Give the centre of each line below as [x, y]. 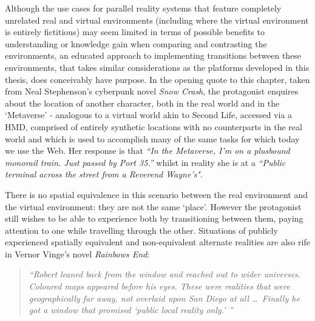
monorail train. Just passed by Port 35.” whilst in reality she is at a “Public [145, 162]
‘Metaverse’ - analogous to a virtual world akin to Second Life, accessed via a [149, 115]
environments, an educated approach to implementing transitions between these [153, 55]
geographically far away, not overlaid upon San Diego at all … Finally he [164, 298]
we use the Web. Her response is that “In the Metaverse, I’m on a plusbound [147, 151]
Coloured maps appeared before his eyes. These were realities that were [159, 286]
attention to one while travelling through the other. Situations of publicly [141, 230]
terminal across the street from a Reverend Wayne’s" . [104, 174]
